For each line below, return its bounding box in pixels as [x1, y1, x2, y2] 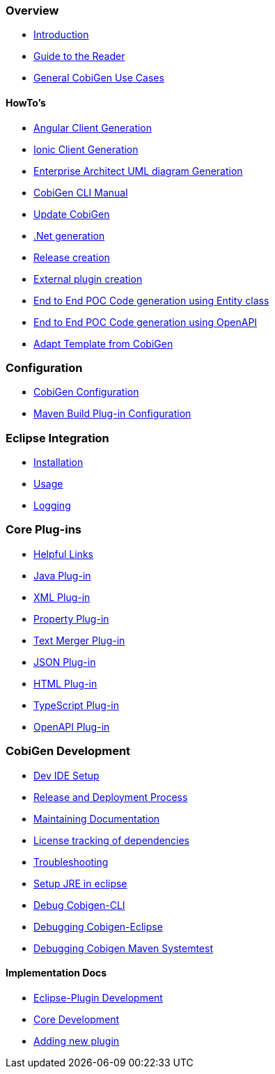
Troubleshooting [33, 855, 109, 868]
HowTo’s [6, 96, 46, 109]
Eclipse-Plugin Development [33, 991, 163, 1004]
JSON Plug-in [33, 655, 96, 668]
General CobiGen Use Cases [33, 72, 164, 84]
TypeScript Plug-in [33, 699, 119, 711]
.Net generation [33, 229, 105, 242]
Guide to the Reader [33, 50, 125, 63]
